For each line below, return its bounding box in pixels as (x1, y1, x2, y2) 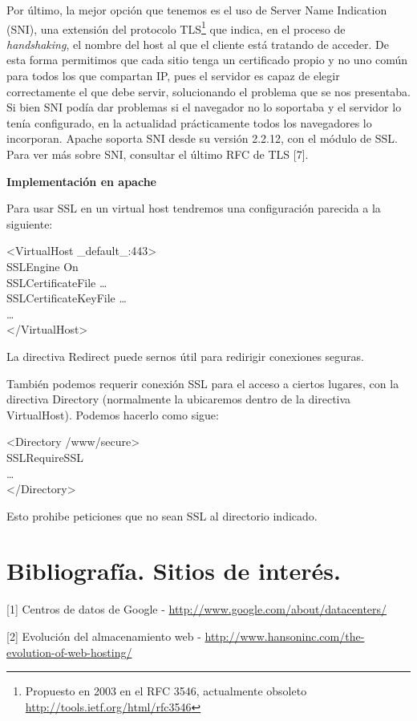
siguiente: (6, 215, 53, 232)
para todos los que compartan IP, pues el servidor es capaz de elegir (6, 67, 340, 84)
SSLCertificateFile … (6, 273, 107, 290)
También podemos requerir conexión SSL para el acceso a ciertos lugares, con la (6, 375, 399, 391)
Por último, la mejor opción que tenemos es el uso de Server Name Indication (6, 2, 387, 18)
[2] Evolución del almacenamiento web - (6, 628, 201, 644)
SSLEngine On (6, 257, 79, 274)
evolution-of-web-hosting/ (6, 643, 132, 660)
